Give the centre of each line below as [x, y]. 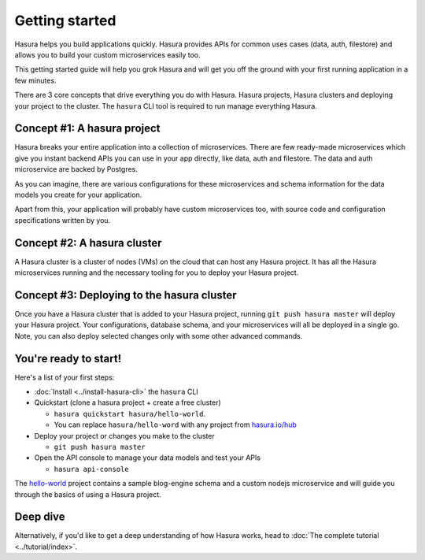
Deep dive [40, 517]
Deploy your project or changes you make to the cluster [125, 436]
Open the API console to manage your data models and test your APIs [148, 458]
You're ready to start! [68, 358]
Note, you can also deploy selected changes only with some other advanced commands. [159, 336]
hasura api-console [91, 469]
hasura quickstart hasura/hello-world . [130, 414]
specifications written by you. [63, 220]
